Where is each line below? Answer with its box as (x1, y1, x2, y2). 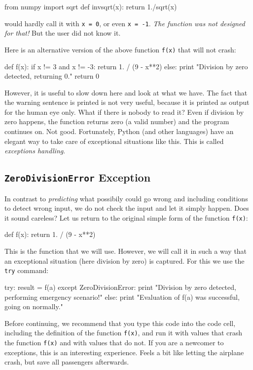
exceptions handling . (4, 145, 66, 156)
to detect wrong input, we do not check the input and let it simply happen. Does (4, 203, 249, 213)
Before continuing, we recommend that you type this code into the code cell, (4, 318, 236, 328)
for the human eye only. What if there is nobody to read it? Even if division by (4, 106, 244, 117)
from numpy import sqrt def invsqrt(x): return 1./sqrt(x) (4, 1, 177, 11)
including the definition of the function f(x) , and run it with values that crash (4, 327, 243, 338)
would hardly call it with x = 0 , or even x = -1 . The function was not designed (4, 18, 245, 28)
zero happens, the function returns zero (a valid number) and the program (4, 116, 229, 127)
